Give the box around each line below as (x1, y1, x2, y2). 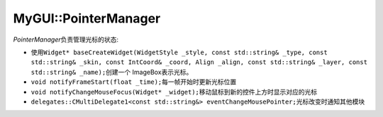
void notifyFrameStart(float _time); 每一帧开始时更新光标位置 (30, 78, 237, 86)
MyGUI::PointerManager (13, 11, 161, 26)
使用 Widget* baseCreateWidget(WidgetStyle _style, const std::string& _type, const (30, 48, 328, 56)
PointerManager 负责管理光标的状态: (13, 35, 119, 44)
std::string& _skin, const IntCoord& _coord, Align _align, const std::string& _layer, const (30, 58, 368, 66)
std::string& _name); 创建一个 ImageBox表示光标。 (30, 68, 193, 76)
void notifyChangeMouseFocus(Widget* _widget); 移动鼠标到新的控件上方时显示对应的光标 (30, 87, 318, 96)
